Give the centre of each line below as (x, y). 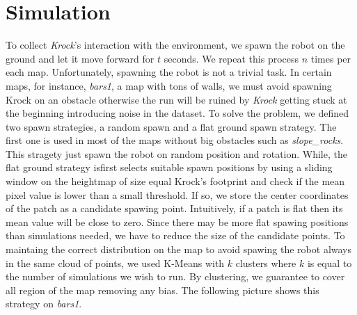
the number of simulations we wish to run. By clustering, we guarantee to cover (175, 276)
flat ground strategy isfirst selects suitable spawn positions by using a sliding (169, 167)
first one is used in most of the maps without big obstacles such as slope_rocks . (175, 140)
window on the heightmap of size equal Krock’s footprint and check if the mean (175, 181)
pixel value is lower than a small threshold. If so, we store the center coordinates (177, 194)
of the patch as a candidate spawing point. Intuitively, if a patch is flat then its (174, 208)
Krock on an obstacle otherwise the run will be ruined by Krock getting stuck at (176, 99)
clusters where (266, 262)
